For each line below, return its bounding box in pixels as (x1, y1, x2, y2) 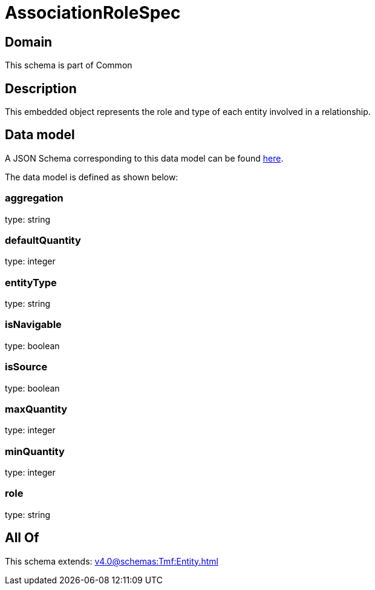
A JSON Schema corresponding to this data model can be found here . (5, 152, 284, 163)
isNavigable (5, 318, 62, 331)
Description (5, 80, 77, 96)
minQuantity (5, 445, 65, 457)
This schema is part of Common (5, 60, 132, 71)
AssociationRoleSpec (5, 2, 181, 23)
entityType (5, 276, 57, 289)
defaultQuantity (5, 234, 81, 246)
